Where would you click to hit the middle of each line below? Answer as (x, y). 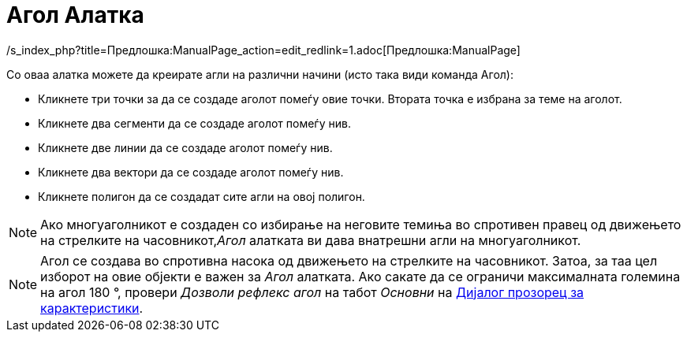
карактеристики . (92, 308)
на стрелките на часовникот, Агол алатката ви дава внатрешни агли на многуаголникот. (311, 240)
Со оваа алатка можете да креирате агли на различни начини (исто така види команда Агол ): (260, 74)
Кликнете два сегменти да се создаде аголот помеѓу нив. (194, 123)
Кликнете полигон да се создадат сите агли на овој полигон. (202, 196)
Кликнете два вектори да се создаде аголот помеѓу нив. (191, 172)
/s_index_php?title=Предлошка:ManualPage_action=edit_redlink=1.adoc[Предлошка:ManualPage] (263, 50)
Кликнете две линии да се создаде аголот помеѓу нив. (185, 147)
